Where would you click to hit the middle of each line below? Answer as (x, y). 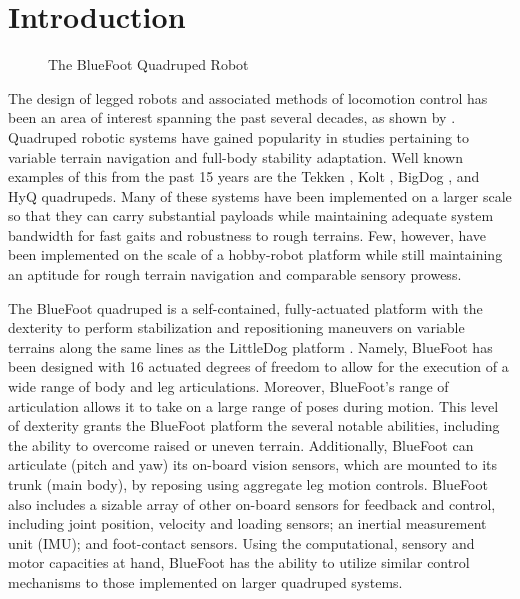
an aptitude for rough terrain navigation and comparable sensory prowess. (235, 274)
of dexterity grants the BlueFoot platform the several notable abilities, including (254, 425)
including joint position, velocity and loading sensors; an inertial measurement (247, 523)
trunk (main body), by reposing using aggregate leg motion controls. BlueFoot (248, 484)
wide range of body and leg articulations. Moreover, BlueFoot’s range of (228, 386)
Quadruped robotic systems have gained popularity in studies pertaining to (239, 136)
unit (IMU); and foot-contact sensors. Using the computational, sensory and (241, 542)
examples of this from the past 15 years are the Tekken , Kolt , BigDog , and (244, 176)
